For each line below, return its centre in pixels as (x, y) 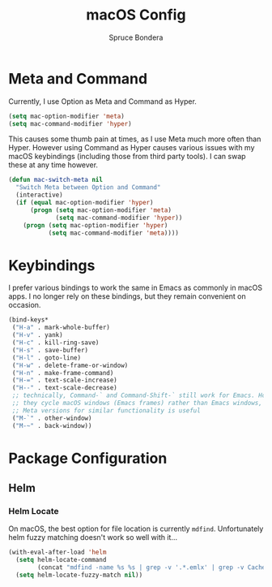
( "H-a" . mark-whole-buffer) (61, 328)
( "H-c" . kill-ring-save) (55, 343)
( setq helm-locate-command (61, 560)
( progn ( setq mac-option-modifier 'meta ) (101, 210)
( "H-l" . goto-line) (47, 358)
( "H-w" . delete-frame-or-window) (70, 365)
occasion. (25, 305)
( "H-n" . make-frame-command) (63, 373)
